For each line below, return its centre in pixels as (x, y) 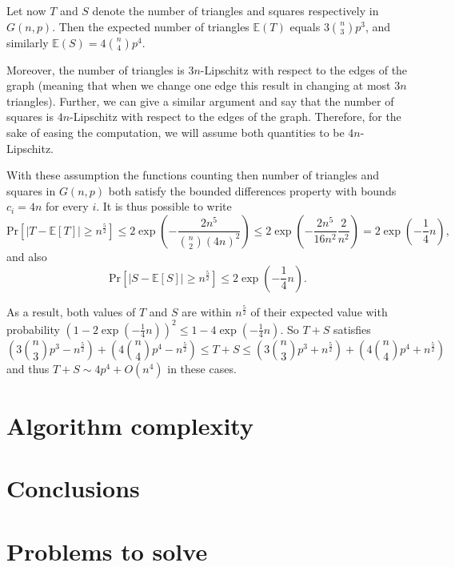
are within (207, 311)
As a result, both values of (71, 311)
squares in (31, 190)
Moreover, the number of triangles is (96, 69)
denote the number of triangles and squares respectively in (235, 10)
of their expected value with (319, 311)
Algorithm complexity (130, 425)
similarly (28, 42)
